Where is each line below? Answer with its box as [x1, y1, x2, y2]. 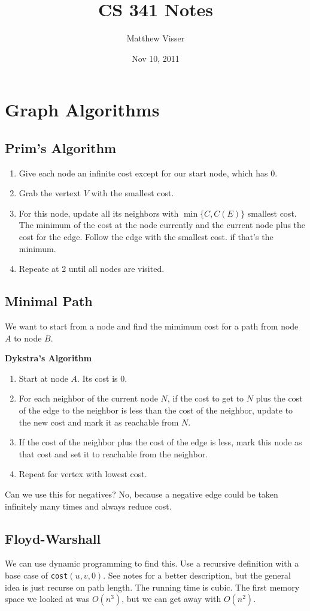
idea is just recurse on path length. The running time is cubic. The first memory [5, 580, 300, 593]
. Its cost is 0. [77, 372, 127, 384]
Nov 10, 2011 [132, 52, 180, 64]
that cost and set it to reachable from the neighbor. [19, 447, 208, 460]
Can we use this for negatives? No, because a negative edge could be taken [5, 488, 278, 500]
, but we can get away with [121, 592, 221, 605]
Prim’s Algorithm [5, 138, 117, 157]
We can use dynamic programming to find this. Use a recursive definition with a [5, 557, 299, 570]
